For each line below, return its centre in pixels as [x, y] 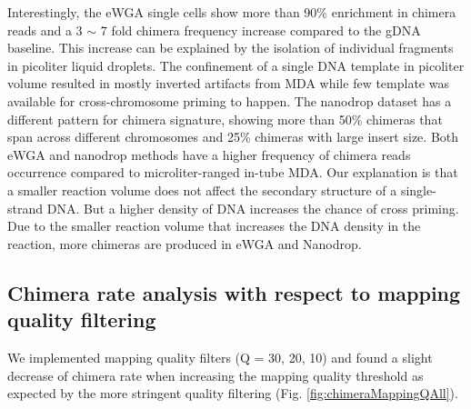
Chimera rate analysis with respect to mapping [234, 292]
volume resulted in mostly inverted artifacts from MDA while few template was [228, 83]
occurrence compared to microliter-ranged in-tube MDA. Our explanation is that [233, 172]
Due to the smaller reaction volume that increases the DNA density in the [214, 226]
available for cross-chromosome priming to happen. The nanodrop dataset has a [230, 100]
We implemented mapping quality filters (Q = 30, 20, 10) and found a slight [220, 357]
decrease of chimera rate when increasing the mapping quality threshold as [215, 375]
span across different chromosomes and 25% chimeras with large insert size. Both [233, 137]
